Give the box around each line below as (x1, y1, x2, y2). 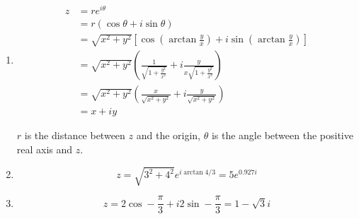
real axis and (16, 142, 73, 157)
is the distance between (24, 128, 125, 143)
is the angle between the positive (211, 128, 353, 143)
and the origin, (136, 128, 200, 143)
